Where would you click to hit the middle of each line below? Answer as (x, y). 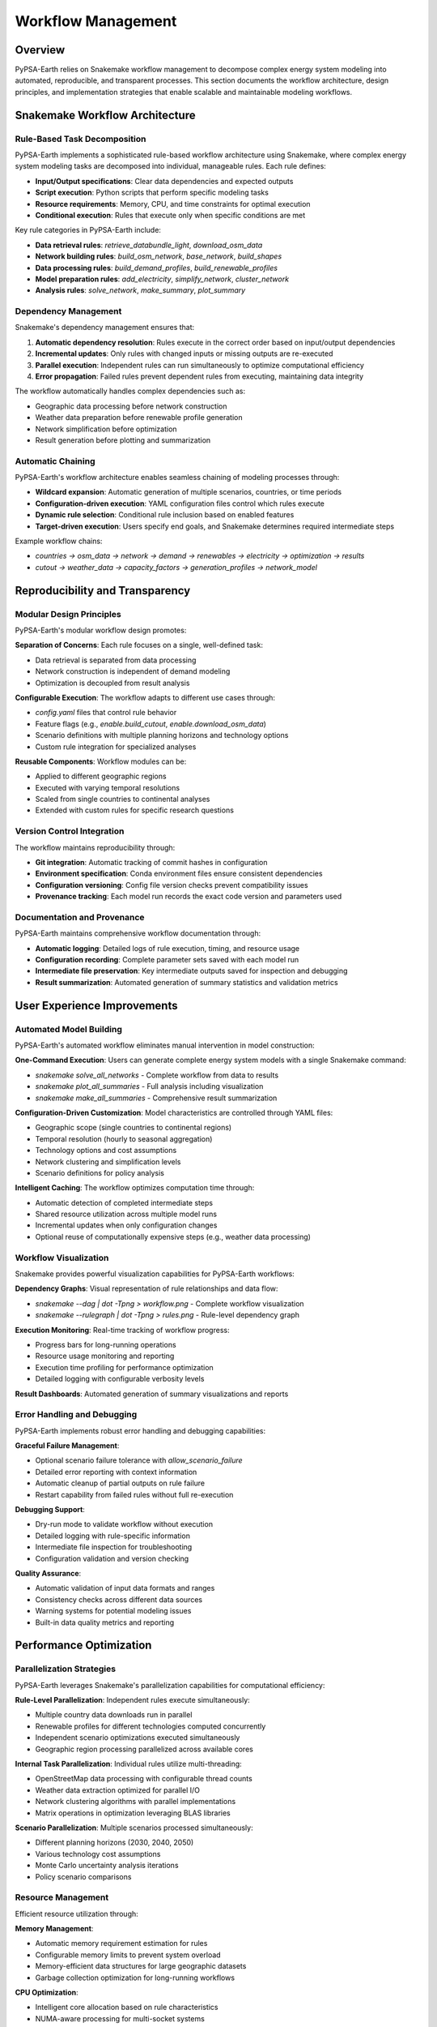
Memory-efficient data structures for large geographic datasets (141, 1966)
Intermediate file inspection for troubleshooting (114, 1547)
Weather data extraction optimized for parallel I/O (118, 1790)
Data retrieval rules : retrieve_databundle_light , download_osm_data (149, 245)
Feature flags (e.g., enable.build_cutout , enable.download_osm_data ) (151, 724)
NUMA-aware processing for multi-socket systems (120, 2018)
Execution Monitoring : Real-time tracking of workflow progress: (122, 1330)
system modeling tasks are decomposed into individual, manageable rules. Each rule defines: (171, 166)
